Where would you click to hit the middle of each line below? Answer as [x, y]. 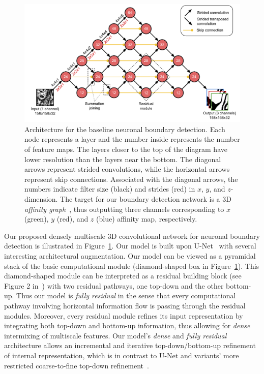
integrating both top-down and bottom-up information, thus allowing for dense [127, 325]
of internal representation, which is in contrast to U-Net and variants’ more [122, 355]
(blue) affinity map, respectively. [147, 219]
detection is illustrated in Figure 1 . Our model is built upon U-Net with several [130, 246]
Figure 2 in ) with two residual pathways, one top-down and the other [114, 285]
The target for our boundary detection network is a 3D [146, 199]
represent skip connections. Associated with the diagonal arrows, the [131, 179]
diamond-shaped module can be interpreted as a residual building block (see [123, 276]
